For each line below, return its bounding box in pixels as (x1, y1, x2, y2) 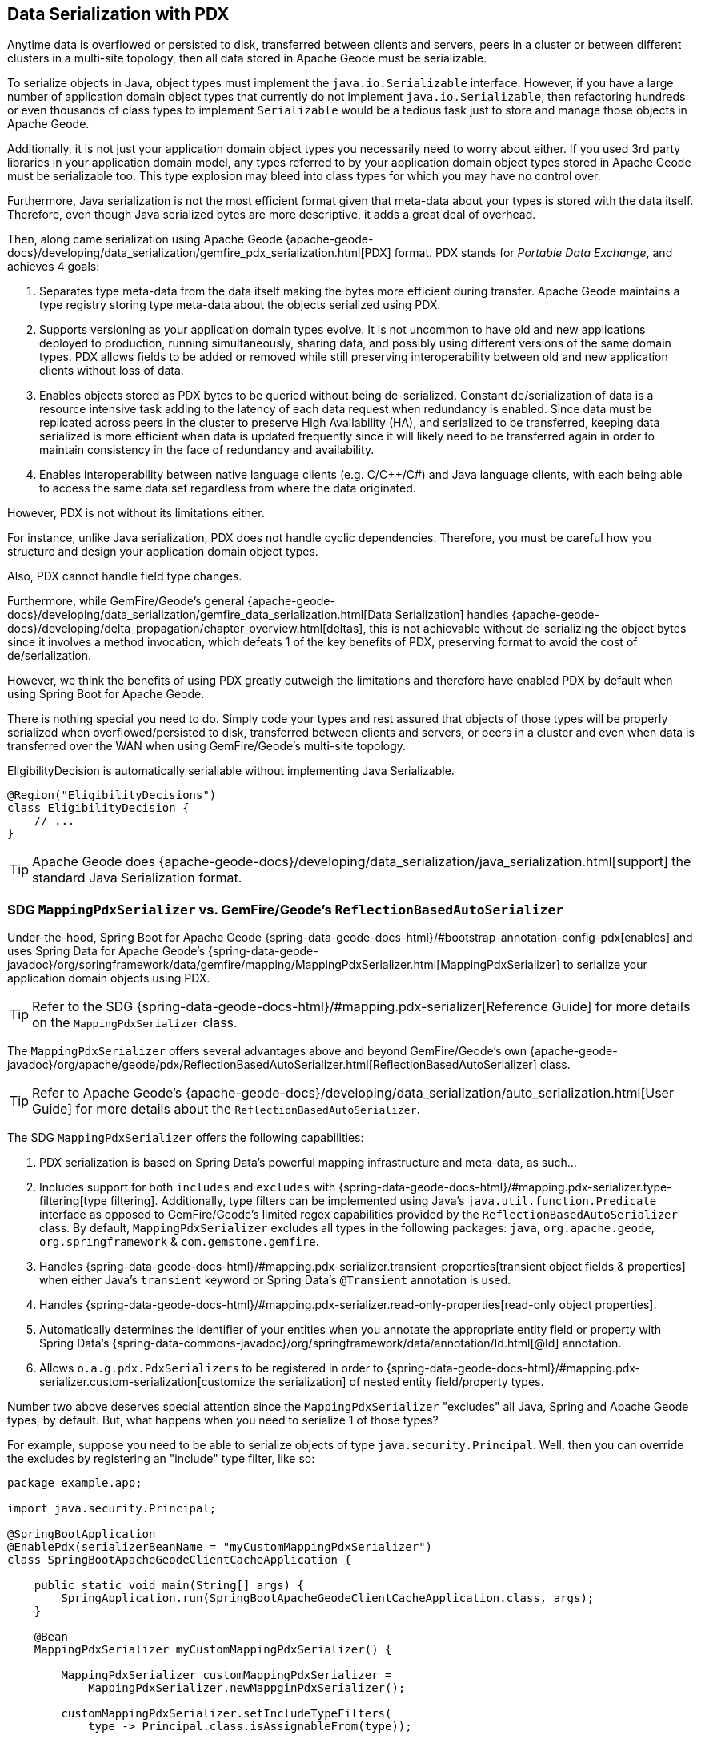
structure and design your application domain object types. (7, 544, 318, 559)
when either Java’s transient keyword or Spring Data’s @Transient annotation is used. (39, 1273, 511, 1287)
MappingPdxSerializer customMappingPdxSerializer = (61, 1669, 392, 1682)
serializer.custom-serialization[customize (39, 1375, 256, 1389)
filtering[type (39, 1194, 107, 1208)
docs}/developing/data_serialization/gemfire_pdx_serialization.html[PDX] (7, 246, 391, 260)
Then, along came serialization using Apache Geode (7, 232, 282, 247)
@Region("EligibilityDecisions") (7, 789, 217, 802)
